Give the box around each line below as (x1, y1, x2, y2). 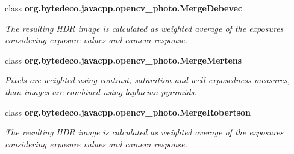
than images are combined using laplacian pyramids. (5, 85, 197, 98)
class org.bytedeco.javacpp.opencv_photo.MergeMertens (5, 53, 242, 66)
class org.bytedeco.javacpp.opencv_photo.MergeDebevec (5, 2, 242, 14)
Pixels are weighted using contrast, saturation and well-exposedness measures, (5, 74, 290, 86)
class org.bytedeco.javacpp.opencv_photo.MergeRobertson (5, 105, 251, 118)
